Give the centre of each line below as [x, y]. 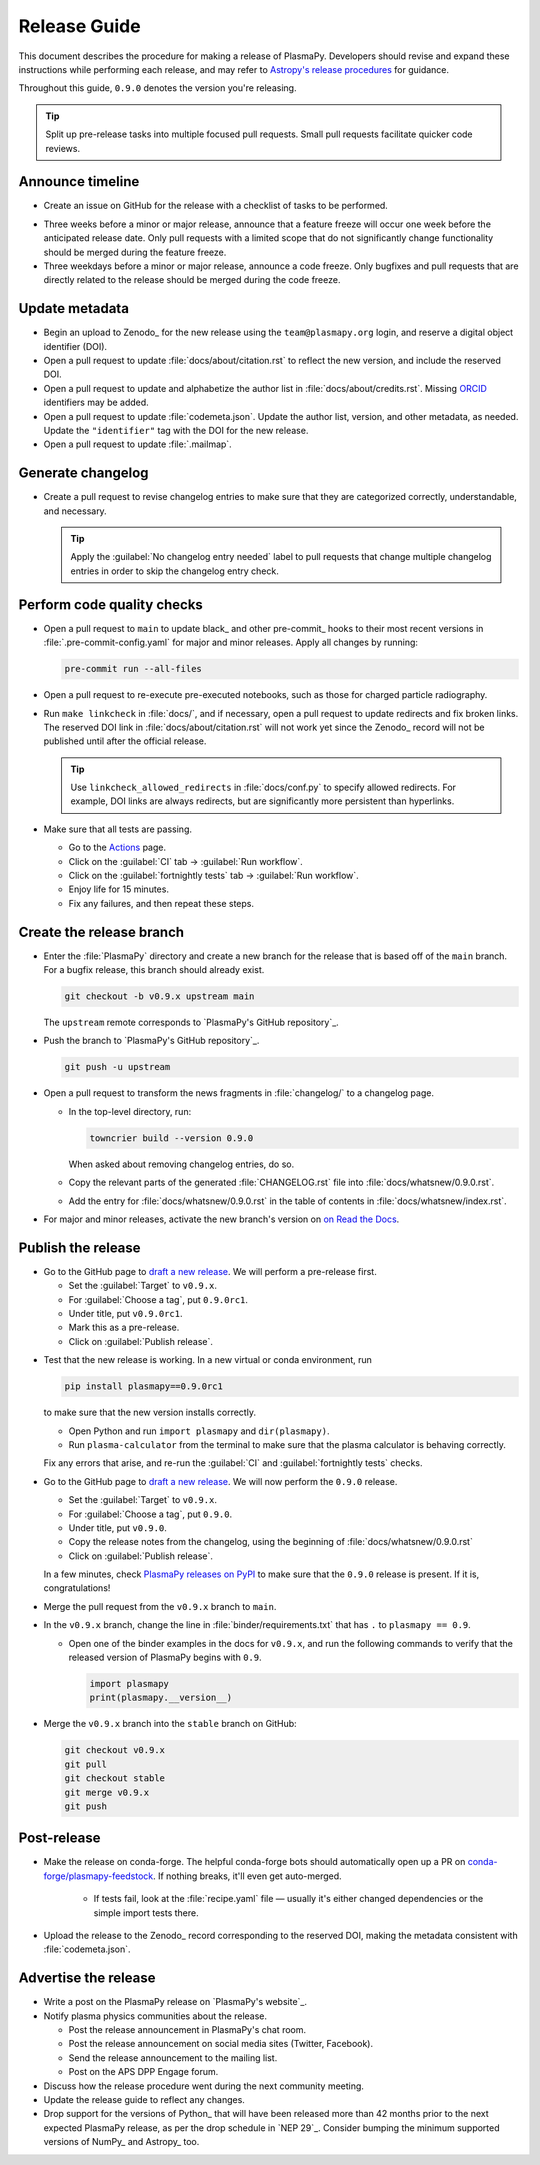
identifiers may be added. [96, 402]
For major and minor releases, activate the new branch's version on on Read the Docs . [221, 1219]
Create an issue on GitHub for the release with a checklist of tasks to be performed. [216, 206]
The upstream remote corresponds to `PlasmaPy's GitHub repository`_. [191, 1022]
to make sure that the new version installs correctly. [150, 1412]
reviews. [62, 148]
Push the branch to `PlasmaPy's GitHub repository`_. [151, 1041]
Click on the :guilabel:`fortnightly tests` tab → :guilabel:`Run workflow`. [213, 876]
